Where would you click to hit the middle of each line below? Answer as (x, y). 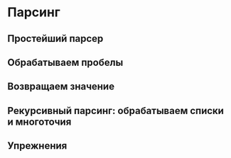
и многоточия (39, 122)
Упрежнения (37, 146)
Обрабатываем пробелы (65, 62)
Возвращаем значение (61, 87)
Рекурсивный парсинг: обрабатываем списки (116, 111)
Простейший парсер (55, 39)
